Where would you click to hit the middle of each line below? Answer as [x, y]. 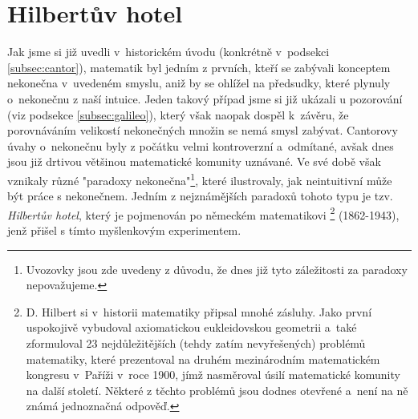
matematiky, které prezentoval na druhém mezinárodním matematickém [203, 359]
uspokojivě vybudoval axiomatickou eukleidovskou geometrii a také [191, 327]
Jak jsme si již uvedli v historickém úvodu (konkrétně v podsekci [168, 52]
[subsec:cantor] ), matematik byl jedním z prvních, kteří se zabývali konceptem [199, 67]
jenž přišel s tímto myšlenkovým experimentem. [124, 230]
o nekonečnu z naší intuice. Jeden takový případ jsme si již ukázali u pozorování [205, 98]
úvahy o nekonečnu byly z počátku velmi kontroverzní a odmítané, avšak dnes [201, 145]
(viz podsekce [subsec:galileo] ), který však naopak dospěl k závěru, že [178, 114]
